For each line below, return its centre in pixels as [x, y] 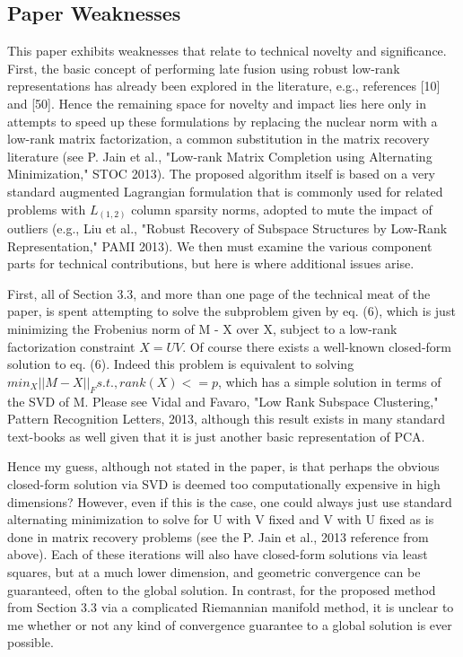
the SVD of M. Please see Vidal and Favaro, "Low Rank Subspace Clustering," [223, 401]
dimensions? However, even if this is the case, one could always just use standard [230, 501]
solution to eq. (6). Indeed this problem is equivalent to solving [181, 364]
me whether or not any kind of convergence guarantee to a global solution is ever [230, 624]
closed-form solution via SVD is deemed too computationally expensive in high [224, 483]
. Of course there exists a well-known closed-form [317, 346]
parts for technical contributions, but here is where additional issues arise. [211, 263]
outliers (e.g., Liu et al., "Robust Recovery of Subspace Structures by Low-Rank [227, 228]
